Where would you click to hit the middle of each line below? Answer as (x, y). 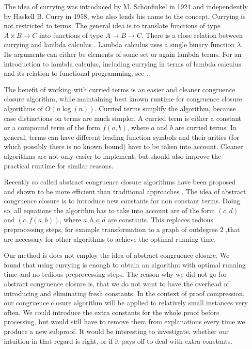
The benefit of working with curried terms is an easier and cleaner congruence (120, 89)
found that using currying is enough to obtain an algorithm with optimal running (125, 264)
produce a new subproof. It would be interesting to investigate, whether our (117, 331)
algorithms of (24, 108)
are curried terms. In (206, 127)
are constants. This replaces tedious (160, 220)
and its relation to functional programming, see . (76, 73)
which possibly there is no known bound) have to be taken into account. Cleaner (124, 146)
